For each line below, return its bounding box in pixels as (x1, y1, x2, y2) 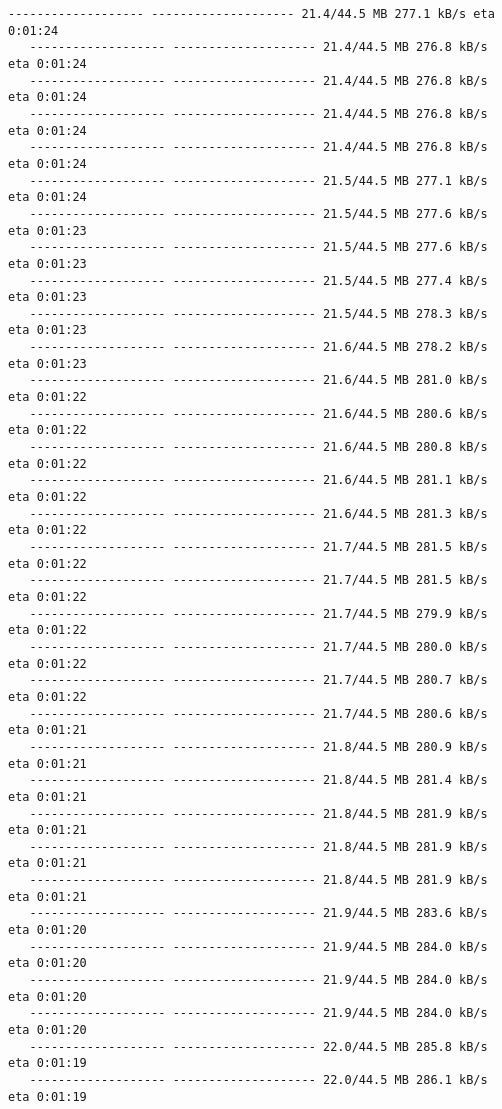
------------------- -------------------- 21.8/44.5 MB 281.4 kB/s (29, 773, 488, 788)
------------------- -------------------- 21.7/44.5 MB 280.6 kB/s (29, 706, 488, 721)
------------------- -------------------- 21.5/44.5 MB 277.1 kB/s (29, 173, 488, 188)
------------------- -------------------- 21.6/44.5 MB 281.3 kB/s (29, 506, 488, 521)
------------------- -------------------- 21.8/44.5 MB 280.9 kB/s (29, 739, 488, 754)
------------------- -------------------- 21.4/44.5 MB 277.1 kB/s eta (8, 7, 495, 21)
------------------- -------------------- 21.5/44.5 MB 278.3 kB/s (29, 306, 488, 321)
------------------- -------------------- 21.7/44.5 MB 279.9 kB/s (29, 606, 488, 621)
